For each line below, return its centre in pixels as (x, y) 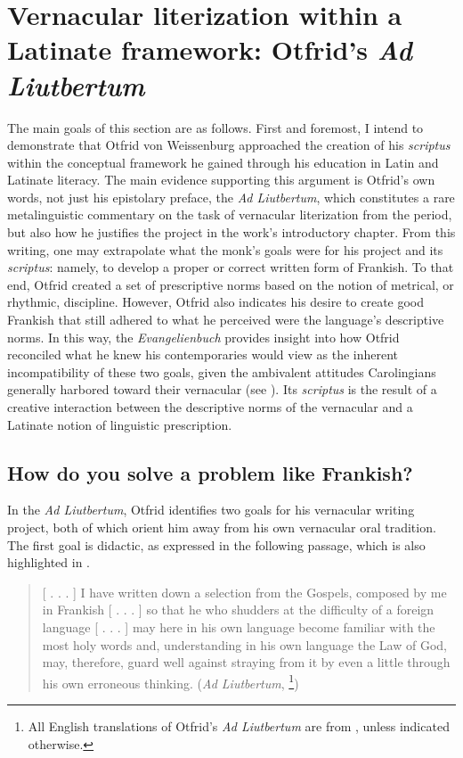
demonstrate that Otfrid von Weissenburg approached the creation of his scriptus (229, 145)
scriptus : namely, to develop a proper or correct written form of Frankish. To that (231, 267)
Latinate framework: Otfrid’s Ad (210, 50)
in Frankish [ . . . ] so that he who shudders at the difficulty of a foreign (238, 610)
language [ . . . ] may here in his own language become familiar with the (239, 626)
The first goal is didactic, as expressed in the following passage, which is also (216, 544)
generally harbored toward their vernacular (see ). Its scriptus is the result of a (222, 389)
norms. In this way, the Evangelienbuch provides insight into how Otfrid (203, 337)
